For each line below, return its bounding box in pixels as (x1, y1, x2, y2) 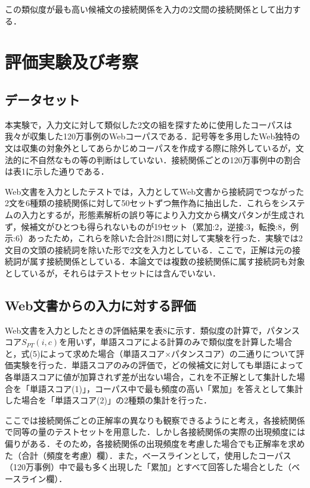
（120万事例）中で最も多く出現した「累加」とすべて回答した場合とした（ (5, 461, 292, 473)
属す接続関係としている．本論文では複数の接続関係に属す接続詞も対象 (29, 255, 305, 268)
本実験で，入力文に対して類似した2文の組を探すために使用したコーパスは (5, 118, 292, 130)
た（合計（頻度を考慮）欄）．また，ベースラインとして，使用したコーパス (5, 449, 292, 461)
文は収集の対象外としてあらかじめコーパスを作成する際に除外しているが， (5, 141, 296, 154)
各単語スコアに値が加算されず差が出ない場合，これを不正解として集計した (5, 371, 297, 383)
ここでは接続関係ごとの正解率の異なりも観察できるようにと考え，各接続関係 (5, 414, 305, 426)
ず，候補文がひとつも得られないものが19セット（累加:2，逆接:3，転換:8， (5, 220, 290, 232)
